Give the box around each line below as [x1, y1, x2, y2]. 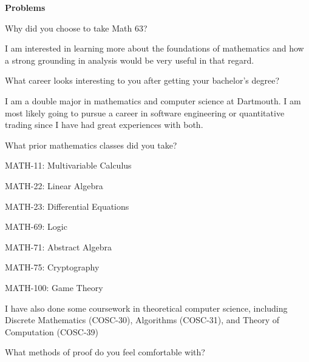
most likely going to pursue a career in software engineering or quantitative [5, 106, 285, 119]
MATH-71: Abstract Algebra [5, 240, 112, 253]
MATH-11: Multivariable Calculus [5, 159, 132, 172]
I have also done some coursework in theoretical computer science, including [5, 301, 288, 314]
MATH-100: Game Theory [5, 281, 103, 293]
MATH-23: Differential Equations [5, 199, 129, 212]
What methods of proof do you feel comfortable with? [5, 346, 205, 358]
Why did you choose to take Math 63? [5, 21, 148, 34]
